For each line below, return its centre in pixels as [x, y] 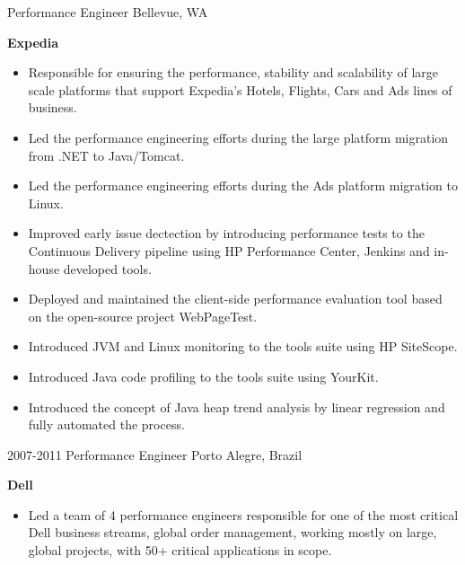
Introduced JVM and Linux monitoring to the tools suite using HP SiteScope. [243, 346]
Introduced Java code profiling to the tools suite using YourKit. [203, 376]
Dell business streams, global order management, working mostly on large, [232, 532]
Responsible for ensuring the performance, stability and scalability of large [233, 72]
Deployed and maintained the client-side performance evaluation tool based [235, 299]
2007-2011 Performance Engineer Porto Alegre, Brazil [155, 454]
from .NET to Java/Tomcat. [106, 155]
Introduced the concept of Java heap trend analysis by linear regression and [237, 406]
